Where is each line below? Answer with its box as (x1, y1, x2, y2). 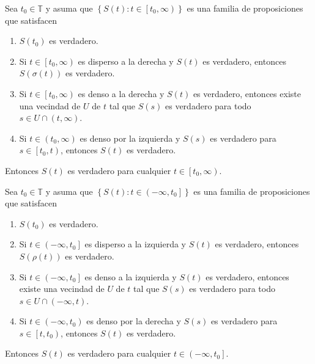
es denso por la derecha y (86, 315, 181, 327)
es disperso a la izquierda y (84, 238, 186, 250)
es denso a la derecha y (78, 87, 165, 100)
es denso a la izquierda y (84, 270, 177, 283)
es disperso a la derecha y (78, 54, 174, 67)
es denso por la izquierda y (80, 131, 180, 144)
